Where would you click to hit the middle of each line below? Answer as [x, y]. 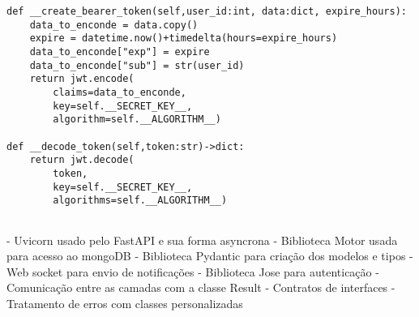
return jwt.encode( [82, 79]
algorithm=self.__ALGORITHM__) [137, 120]
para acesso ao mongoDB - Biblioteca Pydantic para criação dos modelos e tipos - [210, 256]
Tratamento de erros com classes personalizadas [125, 303]
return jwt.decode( [82, 160]
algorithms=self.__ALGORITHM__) [140, 201]
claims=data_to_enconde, [120, 92]
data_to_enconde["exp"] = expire [120, 51]
